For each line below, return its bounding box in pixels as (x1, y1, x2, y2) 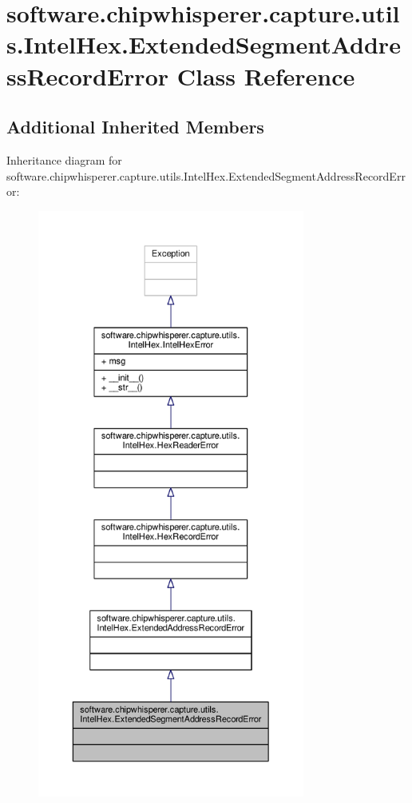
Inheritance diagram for (6, 151, 122, 168)
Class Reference (176, 59, 355, 92)
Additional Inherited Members (6, 114, 264, 139)
